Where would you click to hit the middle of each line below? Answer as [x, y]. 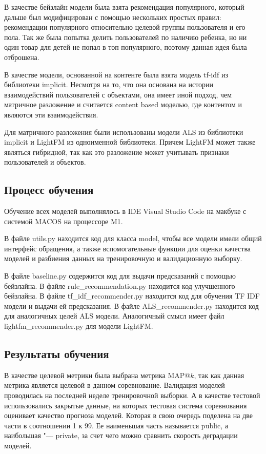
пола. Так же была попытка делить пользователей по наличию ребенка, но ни [126, 37]
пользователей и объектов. [45, 162]
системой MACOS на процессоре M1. [64, 221]
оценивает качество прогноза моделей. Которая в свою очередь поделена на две [128, 415]
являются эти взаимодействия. [51, 114]
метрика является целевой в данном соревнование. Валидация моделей [115, 385]
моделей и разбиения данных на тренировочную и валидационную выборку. [123, 258]
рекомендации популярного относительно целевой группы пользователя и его [125, 27]
